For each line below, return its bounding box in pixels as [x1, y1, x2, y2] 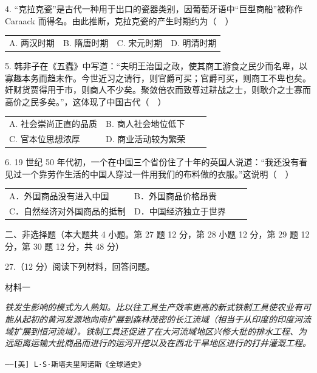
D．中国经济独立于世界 [134, 204, 226, 217]
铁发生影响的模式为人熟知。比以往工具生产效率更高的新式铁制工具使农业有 [5, 301, 302, 313]
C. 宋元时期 [117, 36, 163, 49]
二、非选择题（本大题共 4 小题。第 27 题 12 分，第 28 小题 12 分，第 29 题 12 [5, 227, 310, 240]
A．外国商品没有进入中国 [9, 190, 109, 202]
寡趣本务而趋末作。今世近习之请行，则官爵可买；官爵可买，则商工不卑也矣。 [5, 71, 311, 84]
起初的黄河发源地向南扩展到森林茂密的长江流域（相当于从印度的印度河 [21, 312, 302, 325]
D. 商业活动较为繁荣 [106, 132, 186, 145]
